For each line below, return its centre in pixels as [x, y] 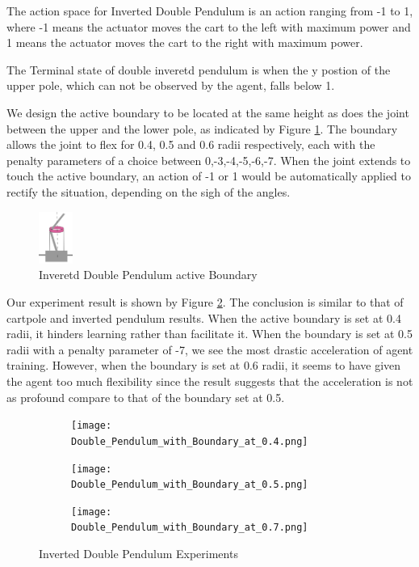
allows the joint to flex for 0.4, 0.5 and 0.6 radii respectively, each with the [191, 144]
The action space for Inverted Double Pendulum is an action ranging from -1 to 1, [210, 11]
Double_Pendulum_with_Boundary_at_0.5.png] [190, 485]
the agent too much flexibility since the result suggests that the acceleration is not [210, 381]
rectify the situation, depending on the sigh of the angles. [149, 191]
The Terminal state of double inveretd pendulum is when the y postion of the [199, 69]
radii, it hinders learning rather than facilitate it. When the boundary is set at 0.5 [209, 334]
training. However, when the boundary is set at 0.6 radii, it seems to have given [204, 365]
